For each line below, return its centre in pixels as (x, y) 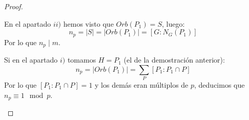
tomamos (82, 60)
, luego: (173, 23)
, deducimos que (220, 85)
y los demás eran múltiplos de (142, 85)
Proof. (14, 6)
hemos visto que (88, 23)
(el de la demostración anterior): (174, 60)
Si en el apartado (31, 60)
